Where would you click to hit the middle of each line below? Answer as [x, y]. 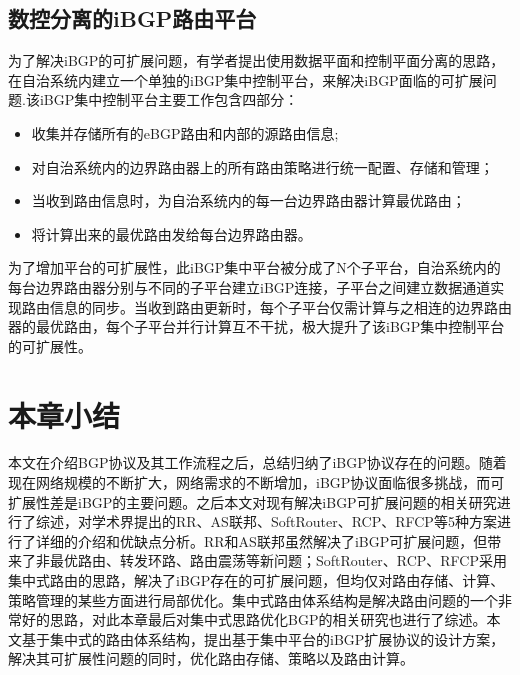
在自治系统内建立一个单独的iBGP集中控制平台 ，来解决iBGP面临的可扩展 [245, 79]
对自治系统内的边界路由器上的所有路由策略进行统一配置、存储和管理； [262, 166]
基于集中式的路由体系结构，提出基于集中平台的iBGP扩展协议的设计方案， [263, 638]
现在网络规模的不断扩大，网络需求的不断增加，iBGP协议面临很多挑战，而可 [256, 482]
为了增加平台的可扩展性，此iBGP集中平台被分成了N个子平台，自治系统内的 [254, 267]
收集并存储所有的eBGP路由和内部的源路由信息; [185, 132]
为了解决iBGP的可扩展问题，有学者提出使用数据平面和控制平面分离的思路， [256, 60]
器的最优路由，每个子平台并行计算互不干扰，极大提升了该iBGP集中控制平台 [256, 326]
